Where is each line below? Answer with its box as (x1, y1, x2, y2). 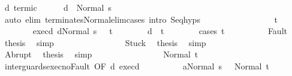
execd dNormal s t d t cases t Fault (32, 25, 287, 37)
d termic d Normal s (4, 1, 112, 13)
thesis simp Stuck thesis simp (4, 36, 206, 48)
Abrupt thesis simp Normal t (4, 48, 198, 60)
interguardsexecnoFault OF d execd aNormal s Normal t (4, 59, 269, 72)
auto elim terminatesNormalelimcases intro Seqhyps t (4, 13, 278, 25)
